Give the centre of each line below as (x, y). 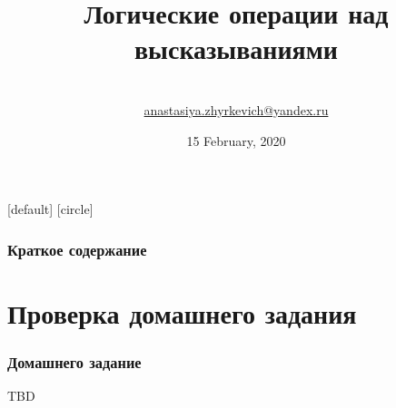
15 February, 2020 (236, 140)
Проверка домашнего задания (182, 312)
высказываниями (236, 49)
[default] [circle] (50, 209)
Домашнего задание (74, 361)
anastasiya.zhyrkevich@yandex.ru (236, 109)
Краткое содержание (77, 249)
